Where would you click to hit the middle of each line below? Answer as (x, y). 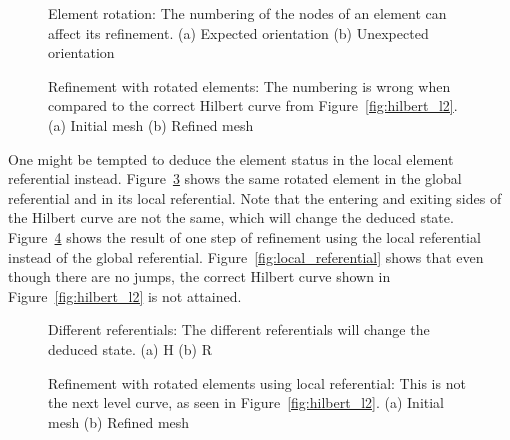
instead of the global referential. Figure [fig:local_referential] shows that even (246, 256)
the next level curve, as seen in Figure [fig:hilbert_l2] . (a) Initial (246, 402)
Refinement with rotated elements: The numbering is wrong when (249, 85)
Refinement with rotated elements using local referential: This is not (257, 382)
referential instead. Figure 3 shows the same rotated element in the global (235, 178)
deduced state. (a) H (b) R (130, 348)
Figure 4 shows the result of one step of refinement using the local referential (244, 236)
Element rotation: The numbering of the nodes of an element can (247, 13)
